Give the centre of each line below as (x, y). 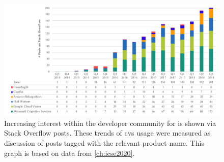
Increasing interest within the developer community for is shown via (110, 123)
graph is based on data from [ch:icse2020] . (69, 153)
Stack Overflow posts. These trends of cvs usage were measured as (107, 133)
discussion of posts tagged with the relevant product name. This (104, 143)
